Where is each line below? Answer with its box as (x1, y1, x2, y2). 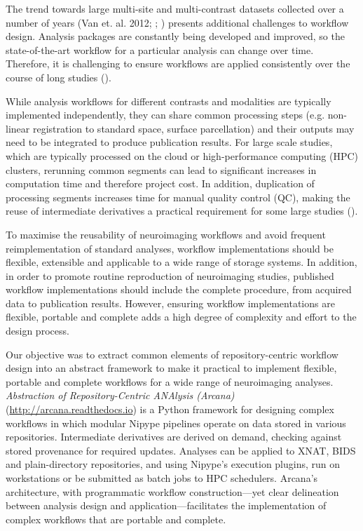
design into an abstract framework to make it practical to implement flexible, (6, 361, 337, 375)
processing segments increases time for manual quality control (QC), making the (6, 189, 350, 204)
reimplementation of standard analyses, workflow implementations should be (6, 241, 334, 255)
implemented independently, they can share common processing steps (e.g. (6, 107, 325, 122)
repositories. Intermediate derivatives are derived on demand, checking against (6, 429, 342, 444)
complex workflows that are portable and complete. (6, 511, 226, 526)
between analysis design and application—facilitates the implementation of (6, 498, 327, 513)
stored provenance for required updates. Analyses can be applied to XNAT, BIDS (6, 443, 356, 457)
